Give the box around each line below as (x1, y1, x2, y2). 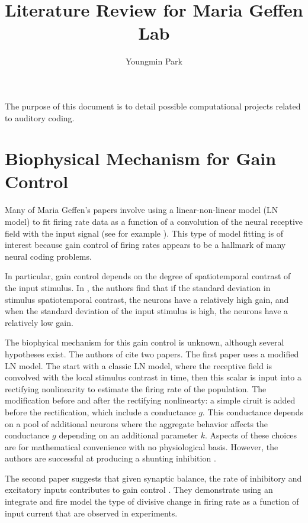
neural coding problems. (5, 250, 92, 262)
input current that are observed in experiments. (5, 506, 178, 519)
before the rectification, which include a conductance (5, 405, 196, 418)
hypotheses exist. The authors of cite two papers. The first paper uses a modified (5, 347, 299, 360)
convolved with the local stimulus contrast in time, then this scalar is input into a (5, 371, 302, 383)
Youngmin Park (126, 55, 182, 67)
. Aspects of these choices (205, 429, 297, 441)
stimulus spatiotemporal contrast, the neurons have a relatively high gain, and (5, 293, 289, 305)
